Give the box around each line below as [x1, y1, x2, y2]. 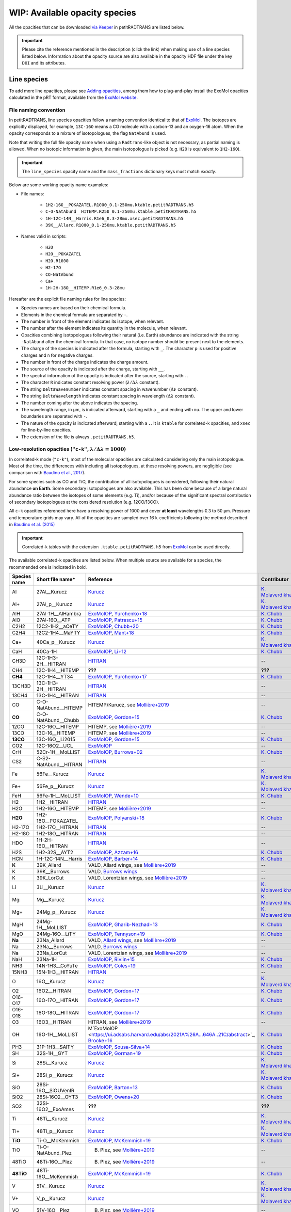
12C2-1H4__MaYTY [36, 629, 81, 636]
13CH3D [12, 683, 31, 689]
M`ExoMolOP [88, 1025, 118, 1032]
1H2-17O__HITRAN [36, 824, 79, 831]
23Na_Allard [36, 937, 65, 944]
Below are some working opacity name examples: [9, 182, 109, 188]
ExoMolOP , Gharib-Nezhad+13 [88, 921, 158, 928]
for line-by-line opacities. [21, 427, 72, 433]
